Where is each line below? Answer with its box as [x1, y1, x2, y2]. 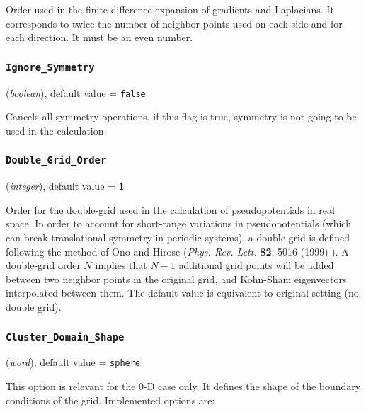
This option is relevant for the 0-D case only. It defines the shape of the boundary [6, 379, 361, 394]
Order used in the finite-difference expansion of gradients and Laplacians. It [6, 2, 334, 16]
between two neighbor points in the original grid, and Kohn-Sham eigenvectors [6, 271, 347, 286]
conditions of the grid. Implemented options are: [6, 392, 215, 407]
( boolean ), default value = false [6, 85, 146, 100]
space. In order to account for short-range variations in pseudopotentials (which [6, 216, 351, 231]
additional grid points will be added [178, 258, 334, 273]
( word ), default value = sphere [6, 355, 141, 370]
